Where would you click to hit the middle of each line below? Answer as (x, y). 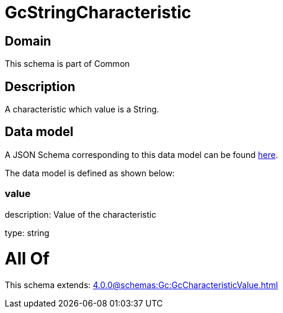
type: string (27, 233)
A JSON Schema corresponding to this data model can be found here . (141, 154)
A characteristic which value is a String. (82, 109)
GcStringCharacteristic (98, 12)
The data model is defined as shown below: (90, 173)
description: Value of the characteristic (81, 214)
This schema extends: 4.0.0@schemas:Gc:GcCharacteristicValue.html (141, 285)
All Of (27, 259)
